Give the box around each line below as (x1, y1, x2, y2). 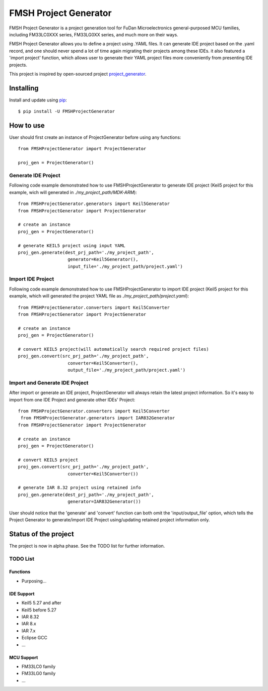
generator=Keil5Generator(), (67, 257, 138, 262)
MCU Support (9, 654, 38, 660)
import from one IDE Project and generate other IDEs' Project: (9, 396, 135, 402)
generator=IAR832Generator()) (67, 499, 141, 504)
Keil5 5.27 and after (21, 600, 62, 606)
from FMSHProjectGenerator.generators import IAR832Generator (20, 415, 175, 421)
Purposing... (21, 578, 47, 584)
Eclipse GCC (21, 635, 48, 641)
